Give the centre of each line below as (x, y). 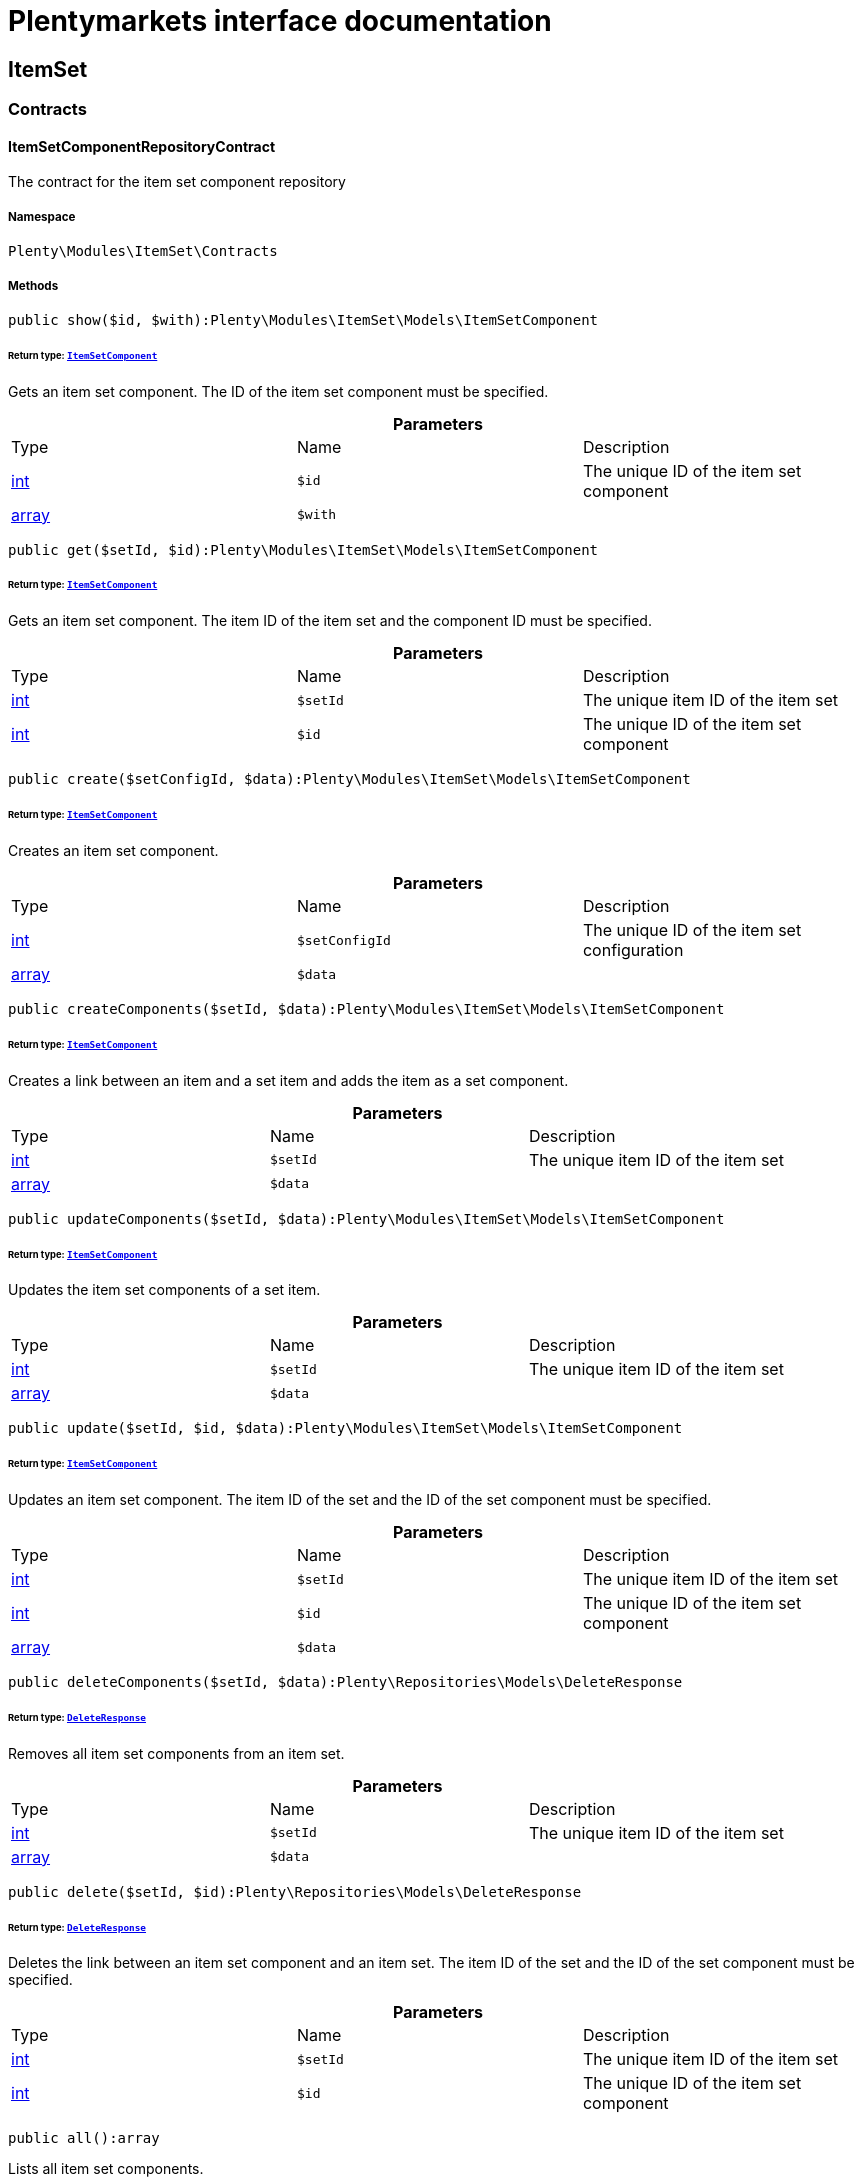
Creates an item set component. (113, 851)
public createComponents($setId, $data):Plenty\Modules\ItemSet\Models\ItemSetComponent (366, 1009)
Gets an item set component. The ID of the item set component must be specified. (278, 391)
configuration (633, 950)
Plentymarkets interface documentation (280, 21)
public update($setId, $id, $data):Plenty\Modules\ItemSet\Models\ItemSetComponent (345, 1428)
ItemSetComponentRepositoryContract (142, 146)
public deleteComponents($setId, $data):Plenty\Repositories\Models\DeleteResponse (345, 1682)
